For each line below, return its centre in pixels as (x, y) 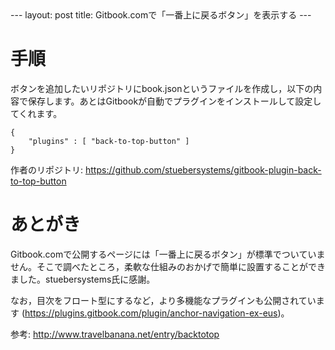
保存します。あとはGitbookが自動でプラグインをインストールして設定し (174, 101)
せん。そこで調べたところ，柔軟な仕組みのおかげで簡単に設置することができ (168, 266)
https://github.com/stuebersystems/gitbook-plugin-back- (203, 169)
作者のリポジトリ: (47, 169)
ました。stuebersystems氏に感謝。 (83, 279)
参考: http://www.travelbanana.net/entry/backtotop (115, 334)
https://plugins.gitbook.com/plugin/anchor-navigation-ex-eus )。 (157, 313)
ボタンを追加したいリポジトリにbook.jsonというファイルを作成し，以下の (162, 88)
